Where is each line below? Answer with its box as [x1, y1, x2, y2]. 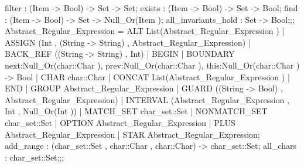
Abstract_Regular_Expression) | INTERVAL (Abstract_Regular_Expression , [5, 93, 289, 105]
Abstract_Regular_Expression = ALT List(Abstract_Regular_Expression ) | [5, 25, 285, 37]
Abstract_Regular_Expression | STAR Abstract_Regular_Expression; [5, 128, 260, 140]
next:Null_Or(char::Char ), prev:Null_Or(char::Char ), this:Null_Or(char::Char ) [5, 59, 300, 71]
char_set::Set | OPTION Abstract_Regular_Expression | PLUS [5, 116, 235, 128]
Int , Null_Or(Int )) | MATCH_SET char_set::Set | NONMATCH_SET [5, 105, 268, 117]
